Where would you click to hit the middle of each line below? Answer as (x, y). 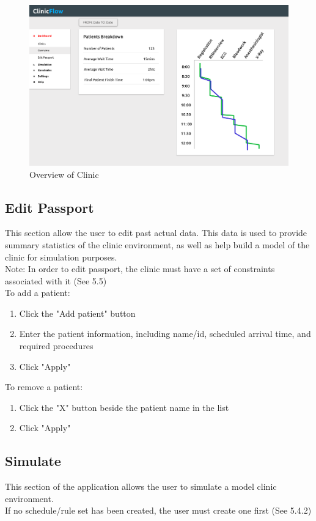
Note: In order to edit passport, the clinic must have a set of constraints (140, 269)
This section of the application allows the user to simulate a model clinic (141, 486)
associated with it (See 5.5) (56, 280)
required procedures (56, 346)
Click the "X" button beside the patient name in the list (124, 407)
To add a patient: (38, 293)
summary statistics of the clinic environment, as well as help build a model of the (157, 244)
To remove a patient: (44, 387)
